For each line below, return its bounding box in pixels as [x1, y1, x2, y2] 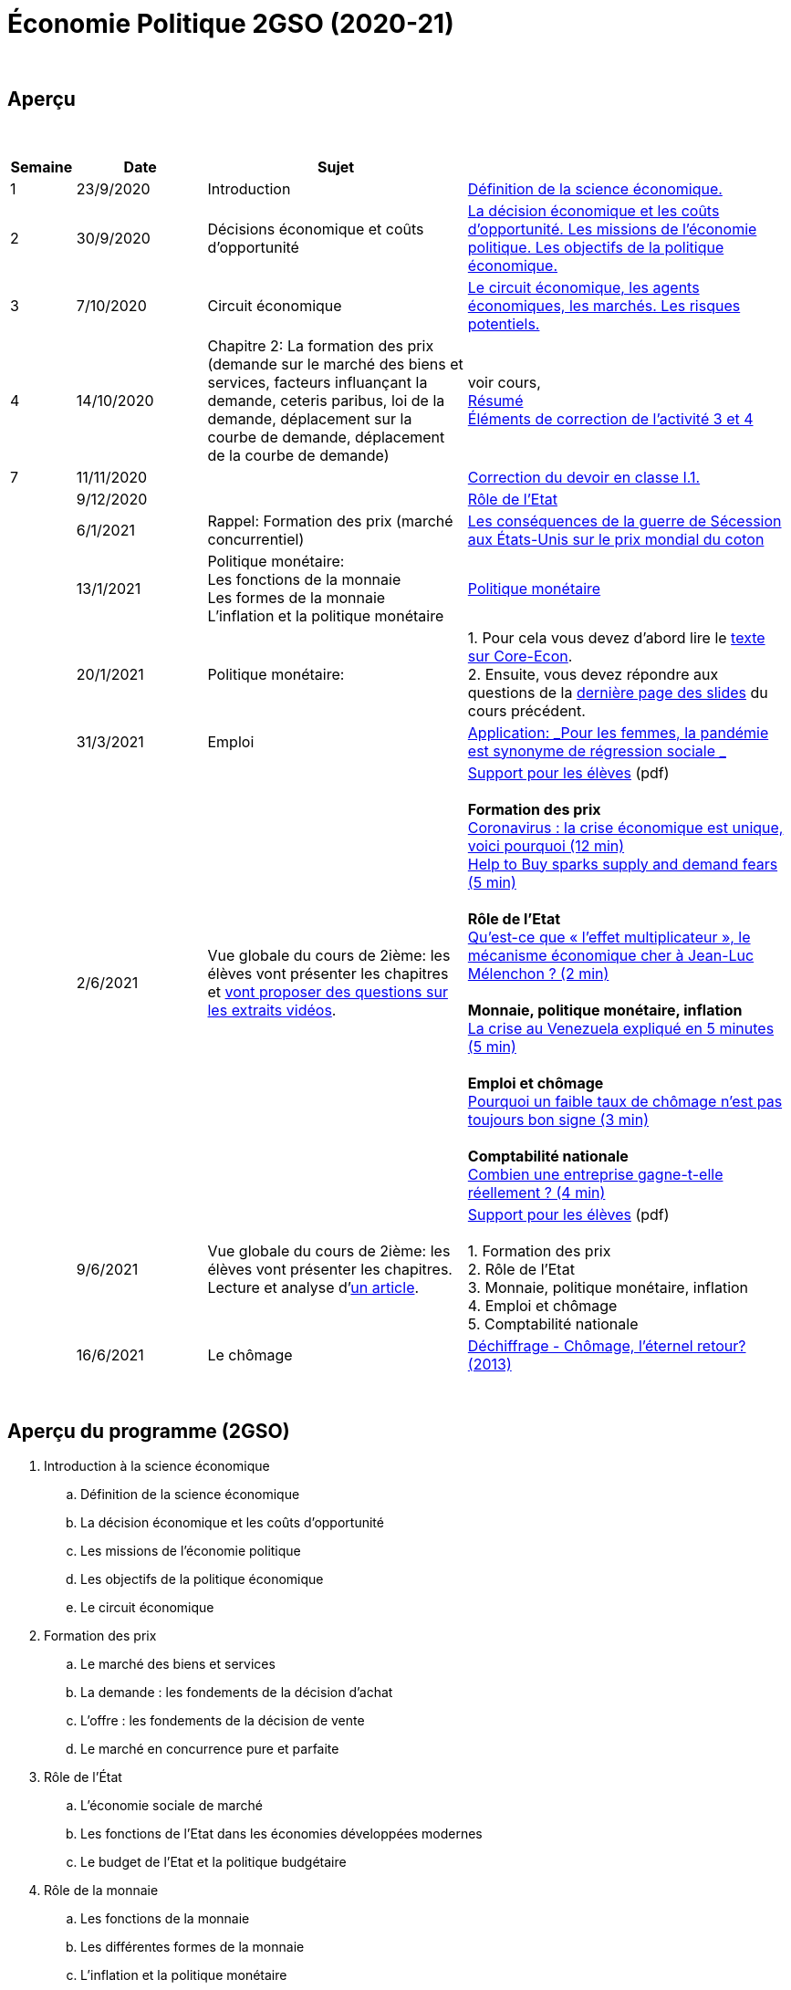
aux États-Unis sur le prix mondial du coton [467, 529, 765, 548]
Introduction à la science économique [44, 1458, 270, 1474]
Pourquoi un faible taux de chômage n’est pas [467, 1091, 783, 1110]
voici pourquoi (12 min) [467, 836, 625, 855]
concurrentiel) [207, 529, 305, 548]
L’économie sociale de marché [80, 1797, 263, 1814]
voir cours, [467, 372, 541, 391]
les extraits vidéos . [207, 1000, 337, 1019]
